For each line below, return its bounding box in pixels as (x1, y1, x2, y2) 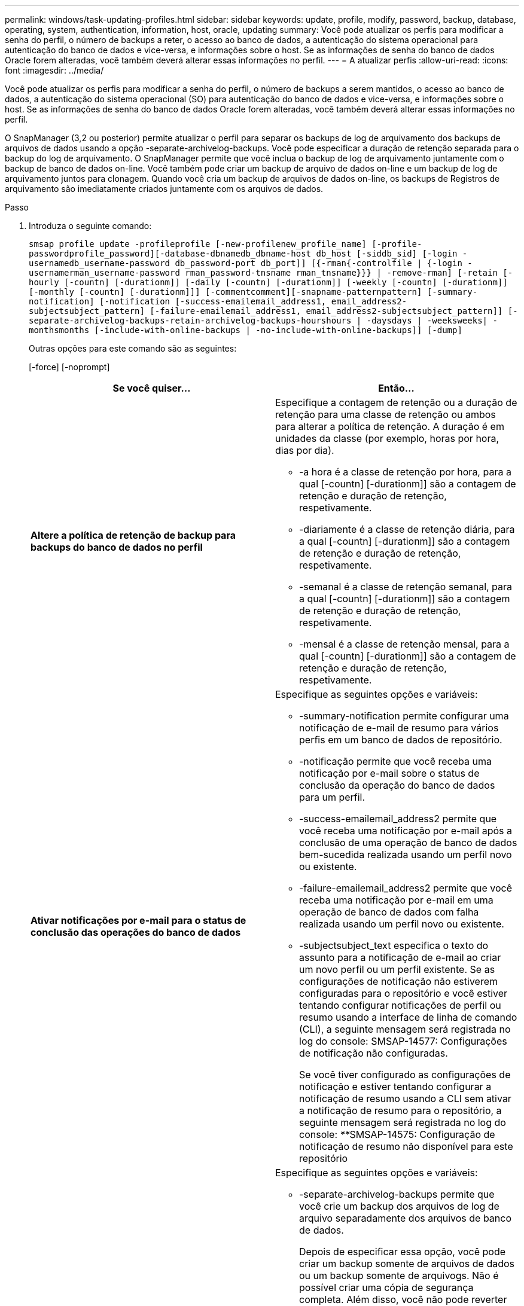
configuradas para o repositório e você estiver (299, 987, 508, 999)
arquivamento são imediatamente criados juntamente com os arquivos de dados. (5, 184, 324, 194)
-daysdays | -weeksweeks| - (366, 316, 498, 325)
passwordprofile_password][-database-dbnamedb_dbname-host (29, 249, 312, 258)
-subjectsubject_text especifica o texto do (299, 939, 489, 951)
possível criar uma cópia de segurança (299, 1281, 474, 1293)
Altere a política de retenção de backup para (31, 529, 236, 541)
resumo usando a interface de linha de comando (299, 1011, 517, 1023)
